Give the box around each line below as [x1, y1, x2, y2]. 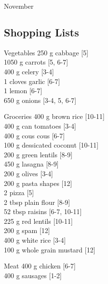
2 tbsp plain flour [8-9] [4, 197, 70, 207]
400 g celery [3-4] [4, 66, 54, 76]
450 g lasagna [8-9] [4, 159, 59, 169]
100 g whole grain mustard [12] [4, 244, 95, 254]
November [4, 1, 34, 11]
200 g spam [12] [4, 225, 50, 235]
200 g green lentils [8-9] [4, 149, 73, 159]
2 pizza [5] [4, 187, 34, 198]
